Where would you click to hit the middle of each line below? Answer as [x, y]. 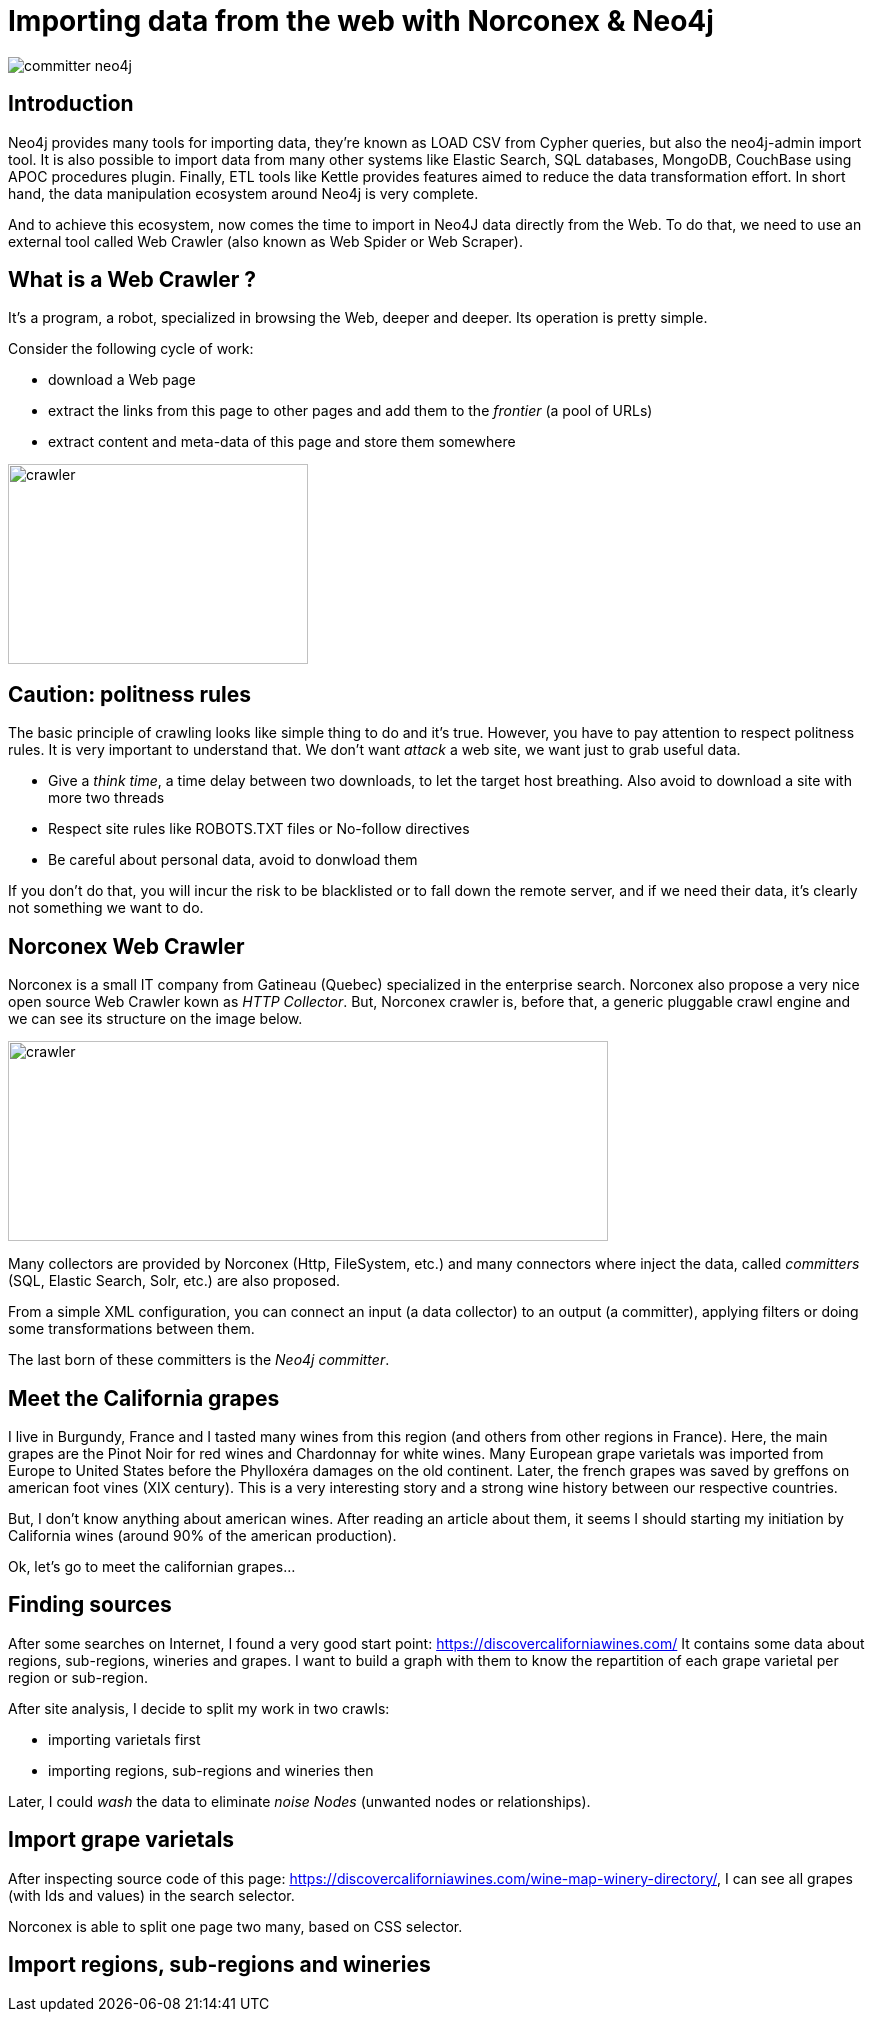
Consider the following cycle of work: [131, 349]
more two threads [106, 798]
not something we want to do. [106, 908]
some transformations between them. [131, 1329]
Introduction [71, 104]
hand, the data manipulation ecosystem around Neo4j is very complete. [243, 193]
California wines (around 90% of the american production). [202, 1535]
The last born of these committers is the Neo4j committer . [199, 1360]
